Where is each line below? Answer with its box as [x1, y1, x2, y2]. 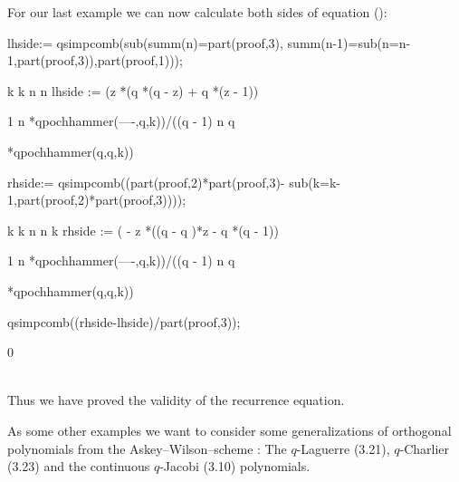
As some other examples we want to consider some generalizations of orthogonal [7, 420, 452, 439]
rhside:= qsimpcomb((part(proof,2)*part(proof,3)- [7, 172, 285, 191]
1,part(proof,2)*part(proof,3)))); [7, 190, 186, 209]
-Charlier [399, 439, 450, 458]
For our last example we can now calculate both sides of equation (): [7, 3, 387, 21]
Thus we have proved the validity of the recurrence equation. [7, 390, 345, 410]
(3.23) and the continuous [7, 457, 150, 476]
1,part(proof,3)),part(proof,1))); [7, 51, 183, 70]
